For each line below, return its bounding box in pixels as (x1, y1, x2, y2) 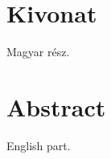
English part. (6, 137, 71, 153)
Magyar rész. (6, 43, 70, 60)
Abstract (6, 90, 106, 123)
